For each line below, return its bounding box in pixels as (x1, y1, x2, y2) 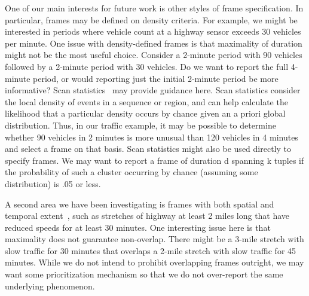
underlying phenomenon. (5, 279, 95, 292)
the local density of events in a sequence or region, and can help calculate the (5, 95, 288, 108)
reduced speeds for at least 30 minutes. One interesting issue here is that (5, 221, 271, 233)
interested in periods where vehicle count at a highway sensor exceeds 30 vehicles (5, 25, 301, 38)
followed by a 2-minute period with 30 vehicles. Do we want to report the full (5, 60, 289, 72)
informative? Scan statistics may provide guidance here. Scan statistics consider (5, 84, 301, 96)
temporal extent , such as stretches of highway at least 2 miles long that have (5, 209, 290, 222)
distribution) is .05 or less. (5, 177, 101, 190)
